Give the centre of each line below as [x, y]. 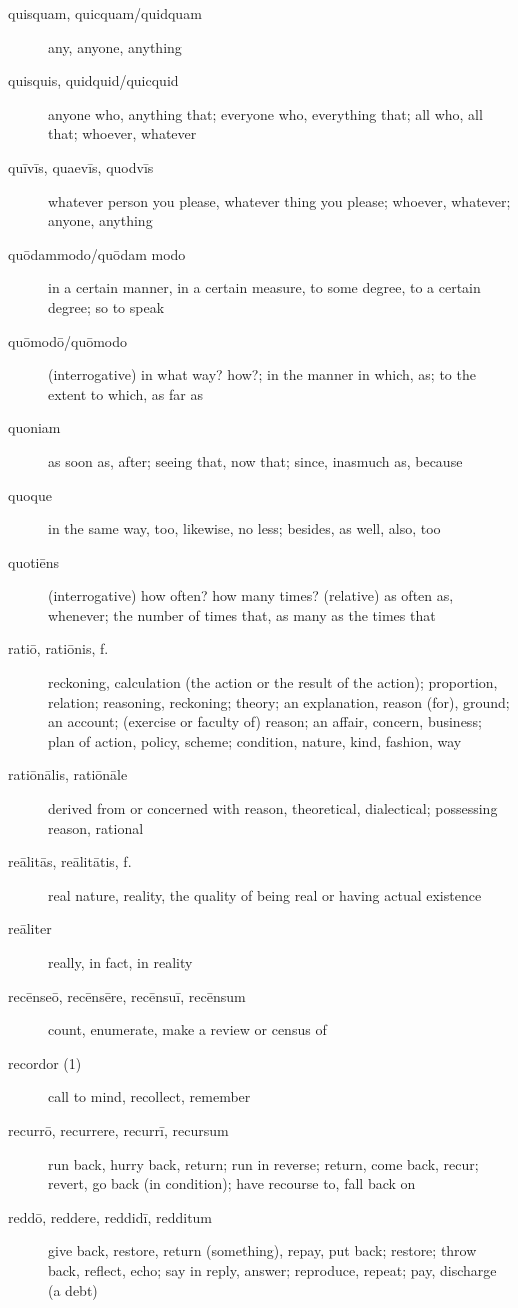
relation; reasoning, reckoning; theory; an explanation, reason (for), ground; [279, 701]
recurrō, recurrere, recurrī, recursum [118, 1129]
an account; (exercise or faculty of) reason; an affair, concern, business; [265, 721]
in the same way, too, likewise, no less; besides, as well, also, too [244, 528]
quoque [30, 494]
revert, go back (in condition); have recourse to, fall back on [232, 1183]
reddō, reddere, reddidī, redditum [110, 1216]
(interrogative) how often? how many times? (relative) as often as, [251, 595]
